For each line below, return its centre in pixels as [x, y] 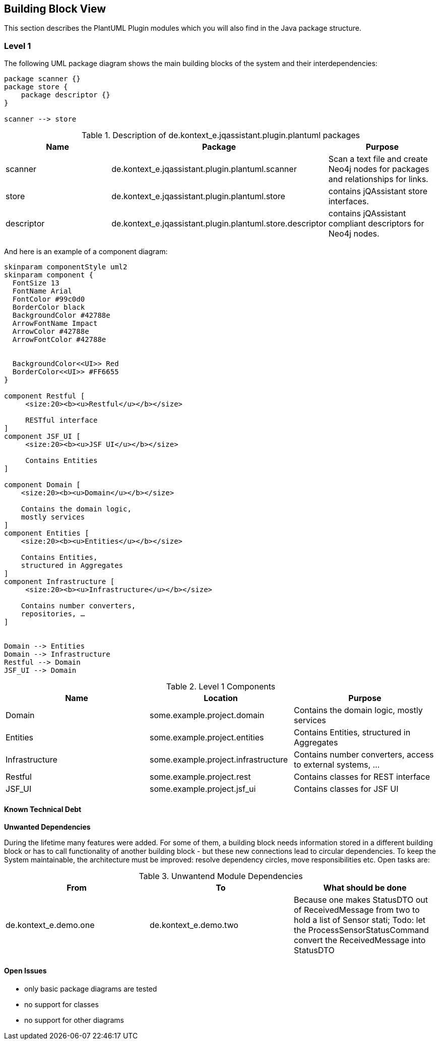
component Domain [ [42, 485]
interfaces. [349, 201]
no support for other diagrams [74, 1020]
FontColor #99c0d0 [49, 299]
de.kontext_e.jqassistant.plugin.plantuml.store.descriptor [219, 224]
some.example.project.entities [207, 738]
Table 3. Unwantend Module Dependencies [221, 876]
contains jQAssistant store [378, 191]
